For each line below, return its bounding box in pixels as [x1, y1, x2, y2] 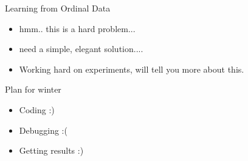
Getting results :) [19, 144, 84, 157]
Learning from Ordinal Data [5, 2, 111, 14]
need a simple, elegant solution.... [19, 42, 143, 55]
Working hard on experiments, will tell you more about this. [19, 62, 244, 75]
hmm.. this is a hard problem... [19, 22, 136, 34]
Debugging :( [19, 123, 67, 136]
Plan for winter [5, 83, 61, 96]
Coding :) [19, 103, 55, 116]
